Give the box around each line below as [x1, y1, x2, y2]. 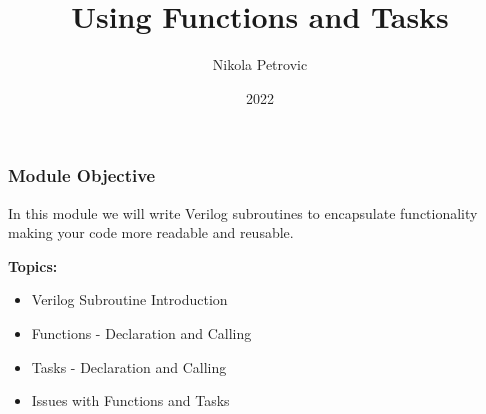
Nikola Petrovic [212, 54, 308, 75]
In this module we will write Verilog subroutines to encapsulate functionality [8, 202, 478, 223]
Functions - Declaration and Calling [31, 322, 252, 343]
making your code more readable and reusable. [8, 222, 294, 243]
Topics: [8, 255, 58, 276]
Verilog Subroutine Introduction [31, 289, 228, 310]
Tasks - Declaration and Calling [31, 356, 227, 377]
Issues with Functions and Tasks [31, 390, 230, 411]
